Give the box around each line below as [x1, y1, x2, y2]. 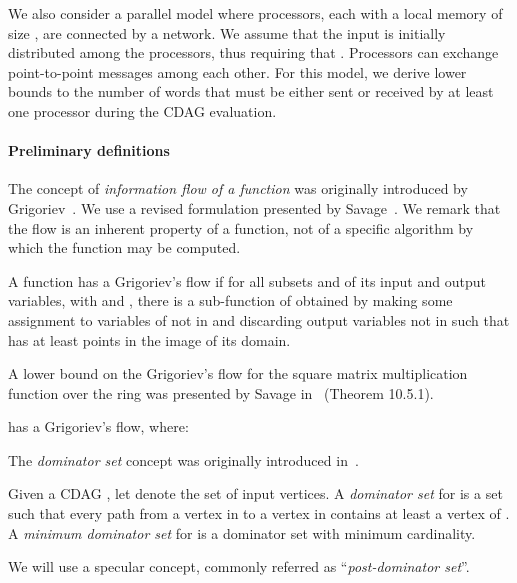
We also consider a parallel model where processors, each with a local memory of [8, 3, 503, 23]
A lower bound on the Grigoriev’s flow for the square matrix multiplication [8, 363, 468, 384]
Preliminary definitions [8, 140, 170, 161]
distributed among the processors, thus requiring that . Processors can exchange [8, 42, 499, 63]
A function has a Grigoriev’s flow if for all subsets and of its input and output [8, 270, 486, 291]
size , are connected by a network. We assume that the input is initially [8, 22, 446, 43]
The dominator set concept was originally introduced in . [8, 449, 359, 470]
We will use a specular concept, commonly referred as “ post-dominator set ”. [8, 556, 470, 577]
